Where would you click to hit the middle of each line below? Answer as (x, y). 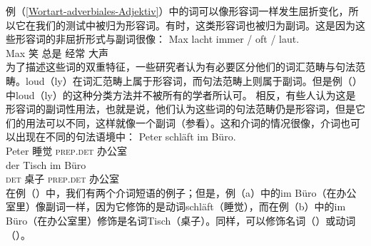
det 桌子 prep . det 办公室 (63, 179)
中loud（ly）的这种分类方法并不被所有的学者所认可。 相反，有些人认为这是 (181, 94)
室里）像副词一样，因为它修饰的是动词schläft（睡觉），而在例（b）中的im (176, 206)
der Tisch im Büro (46, 164)
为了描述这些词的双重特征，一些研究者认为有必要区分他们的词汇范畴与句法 (181, 67)
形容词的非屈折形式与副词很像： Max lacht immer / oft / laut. (157, 39)
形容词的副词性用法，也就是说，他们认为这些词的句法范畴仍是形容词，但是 (181, 109)
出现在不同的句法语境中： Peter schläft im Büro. (126, 137)
